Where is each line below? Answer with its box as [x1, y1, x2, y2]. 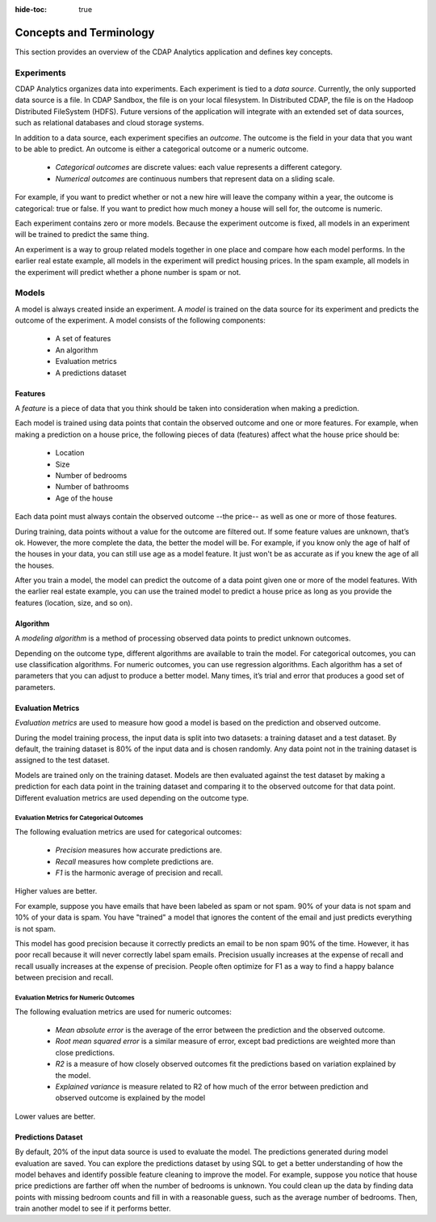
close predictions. [55, 1047, 115, 1057]
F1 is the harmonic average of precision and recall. [55, 868, 224, 877]
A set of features [55, 334, 111, 344]
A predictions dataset [55, 368, 127, 378]
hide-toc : [15, 5, 48, 14]
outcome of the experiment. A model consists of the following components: [15, 315, 266, 325]
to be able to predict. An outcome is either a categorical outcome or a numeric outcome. [15, 144, 309, 154]
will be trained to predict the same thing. [15, 230, 149, 239]
